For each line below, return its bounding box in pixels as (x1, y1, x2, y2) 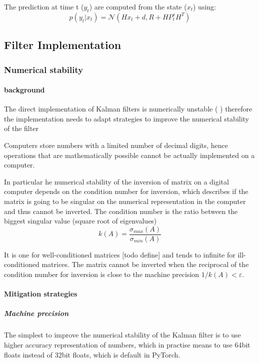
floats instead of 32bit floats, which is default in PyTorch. (4, 349, 180, 359)
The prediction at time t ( (4, 1, 84, 11)
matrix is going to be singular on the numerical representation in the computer (4, 195, 246, 206)
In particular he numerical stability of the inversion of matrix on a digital (4, 176, 229, 186)
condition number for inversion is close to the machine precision (4, 269, 199, 279)
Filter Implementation (4, 37, 121, 52)
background (4, 84, 45, 95)
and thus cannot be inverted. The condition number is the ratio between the (4, 205, 238, 216)
